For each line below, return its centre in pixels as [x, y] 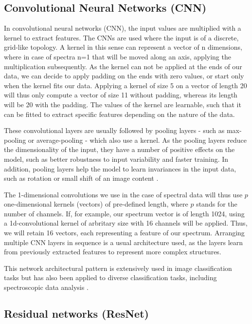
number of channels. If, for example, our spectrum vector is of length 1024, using [124, 213]
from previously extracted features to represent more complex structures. [113, 252]
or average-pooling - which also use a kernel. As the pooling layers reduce [137, 140]
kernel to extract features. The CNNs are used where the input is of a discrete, [121, 37]
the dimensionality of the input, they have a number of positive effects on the [119, 149]
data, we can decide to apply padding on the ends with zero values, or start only [124, 76]
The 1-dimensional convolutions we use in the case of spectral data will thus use [123, 194]
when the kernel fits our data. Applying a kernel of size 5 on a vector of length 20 [126, 85]
